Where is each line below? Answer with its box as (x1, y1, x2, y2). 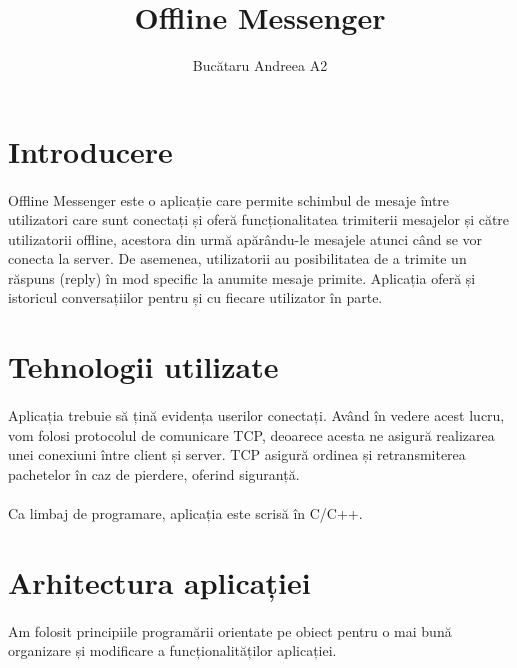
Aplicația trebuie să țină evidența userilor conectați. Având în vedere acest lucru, (8, 405, 505, 426)
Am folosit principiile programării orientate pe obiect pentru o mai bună (8, 620, 452, 641)
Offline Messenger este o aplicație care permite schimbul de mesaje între (8, 189, 450, 210)
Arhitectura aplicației (8, 561, 311, 602)
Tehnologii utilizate (8, 346, 279, 387)
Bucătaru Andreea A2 (192, 55, 328, 76)
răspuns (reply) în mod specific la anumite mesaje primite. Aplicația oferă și (8, 267, 476, 288)
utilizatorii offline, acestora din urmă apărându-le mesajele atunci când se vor (8, 228, 483, 249)
